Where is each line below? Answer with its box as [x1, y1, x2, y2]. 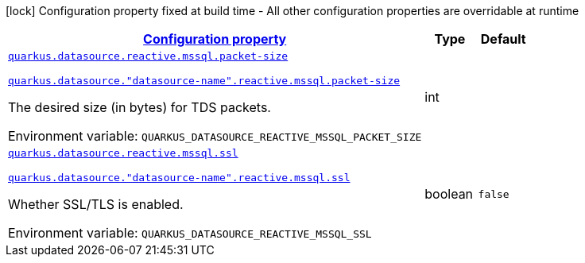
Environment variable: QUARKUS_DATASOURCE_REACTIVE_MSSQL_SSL [8, 225, 372, 241]
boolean [424, 186, 474, 202]
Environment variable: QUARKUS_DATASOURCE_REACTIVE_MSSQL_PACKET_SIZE [8, 128, 422, 144]
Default [480, 31, 526, 47]
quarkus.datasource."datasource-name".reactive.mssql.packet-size [8, 75, 401, 87]
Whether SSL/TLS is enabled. [8, 196, 184, 212]
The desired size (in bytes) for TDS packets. [8, 99, 271, 115]
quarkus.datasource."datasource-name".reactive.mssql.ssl [8, 172, 351, 184]
